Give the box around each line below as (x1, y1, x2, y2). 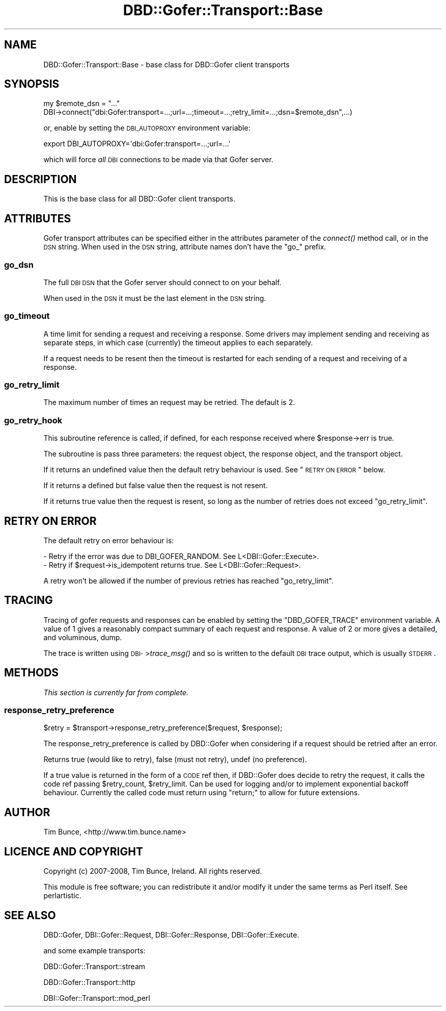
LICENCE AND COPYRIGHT (4, 845, 143, 858)
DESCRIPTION (4, 172, 77, 186)
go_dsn (4, 259, 34, 270)
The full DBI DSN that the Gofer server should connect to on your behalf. (43, 277, 282, 287)
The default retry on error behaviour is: (43, 536, 174, 545)
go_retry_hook (4, 415, 63, 425)
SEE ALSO (4, 908, 56, 922)
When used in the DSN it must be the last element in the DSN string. (43, 293, 266, 302)
